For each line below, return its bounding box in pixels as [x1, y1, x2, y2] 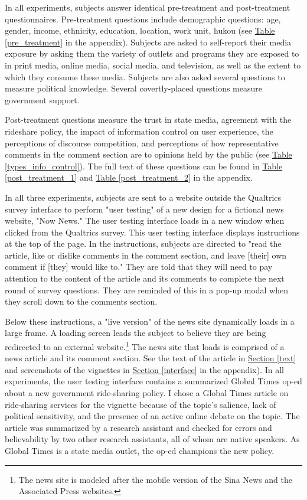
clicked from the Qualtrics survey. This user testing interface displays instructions [5, 226, 300, 238]
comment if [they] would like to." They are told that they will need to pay [5, 260, 273, 273]
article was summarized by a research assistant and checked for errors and [5, 421, 272, 433]
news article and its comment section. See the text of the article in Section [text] [5, 352, 296, 364]
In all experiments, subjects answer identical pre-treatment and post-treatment [5, 1, 290, 13]
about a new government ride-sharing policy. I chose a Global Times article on [5, 387, 289, 399]
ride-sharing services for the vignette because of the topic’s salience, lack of [5, 398, 276, 410]
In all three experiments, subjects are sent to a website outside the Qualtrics [5, 191, 282, 203]
